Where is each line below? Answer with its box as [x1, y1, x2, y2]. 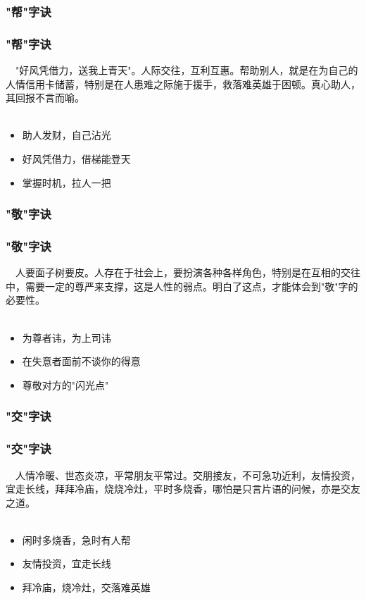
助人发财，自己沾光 [22, 128, 111, 142]
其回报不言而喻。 [6, 90, 84, 105]
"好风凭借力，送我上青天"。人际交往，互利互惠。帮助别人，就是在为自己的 [15, 63, 358, 78]
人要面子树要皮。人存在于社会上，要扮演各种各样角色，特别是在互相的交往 [15, 265, 360, 280]
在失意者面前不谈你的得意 [22, 354, 141, 369]
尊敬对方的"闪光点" [22, 377, 109, 392]
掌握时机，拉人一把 [22, 175, 111, 190]
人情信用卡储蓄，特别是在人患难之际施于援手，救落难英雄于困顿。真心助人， [6, 76, 360, 91]
